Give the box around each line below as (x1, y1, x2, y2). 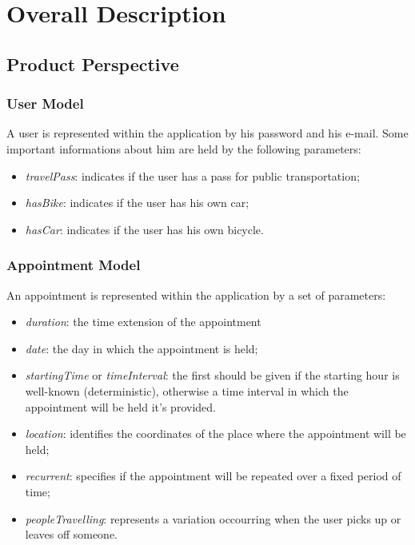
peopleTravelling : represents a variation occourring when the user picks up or (25, 510, 401, 527)
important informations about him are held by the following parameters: (6, 140, 361, 157)
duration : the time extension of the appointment (25, 313, 261, 330)
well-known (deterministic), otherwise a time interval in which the (25, 382, 349, 399)
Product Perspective (6, 51, 179, 76)
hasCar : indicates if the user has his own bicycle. (25, 221, 264, 237)
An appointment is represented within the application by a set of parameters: (6, 286, 386, 303)
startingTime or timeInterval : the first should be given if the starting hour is (25, 367, 400, 384)
